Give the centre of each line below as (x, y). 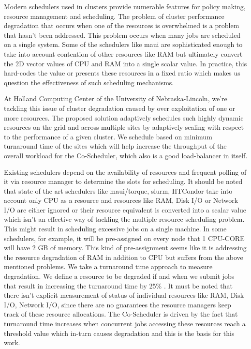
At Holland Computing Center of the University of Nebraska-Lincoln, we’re (116, 99)
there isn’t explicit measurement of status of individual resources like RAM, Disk (124, 295)
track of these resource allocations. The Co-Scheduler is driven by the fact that (121, 314)
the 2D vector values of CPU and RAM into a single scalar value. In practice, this (125, 63)
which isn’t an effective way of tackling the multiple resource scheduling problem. (124, 219)
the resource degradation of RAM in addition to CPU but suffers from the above (124, 257)
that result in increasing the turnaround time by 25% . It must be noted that (118, 285)
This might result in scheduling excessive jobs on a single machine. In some (115, 229)
